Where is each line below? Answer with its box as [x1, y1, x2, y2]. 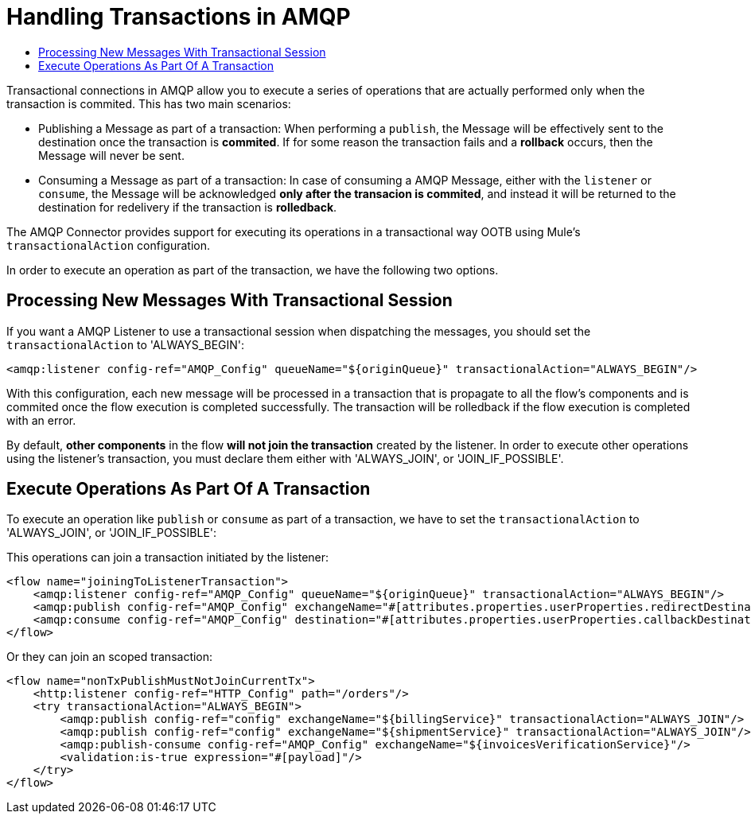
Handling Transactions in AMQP [6, 3, 351, 30]
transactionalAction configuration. [6, 238, 210, 252]
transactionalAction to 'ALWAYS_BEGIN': [6, 337, 245, 352]
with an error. [6, 413, 76, 427]
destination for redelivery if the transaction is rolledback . [38, 200, 337, 214]
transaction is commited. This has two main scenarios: [6, 96, 291, 111]
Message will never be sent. [38, 148, 185, 162]
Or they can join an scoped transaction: [6, 650, 213, 664]
